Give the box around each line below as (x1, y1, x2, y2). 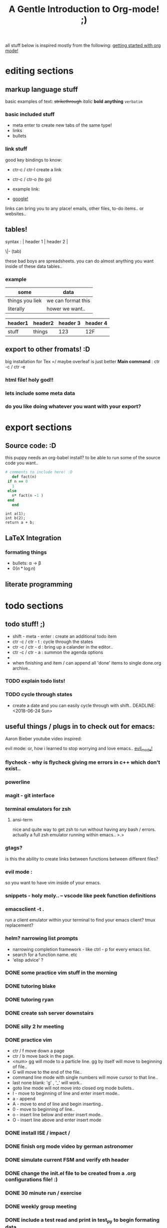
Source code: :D (5, 442, 56, 450)
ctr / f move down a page (12, 1048, 65, 1054)
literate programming (5, 580, 73, 588)
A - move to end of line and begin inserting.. (12, 1101, 103, 1107)
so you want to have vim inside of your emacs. (5, 880, 101, 886)
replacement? (5, 923, 33, 929)
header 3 (58, 320, 81, 327)
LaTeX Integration (5, 533, 61, 542)
